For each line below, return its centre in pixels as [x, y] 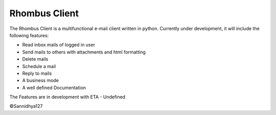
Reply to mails [37, 73]
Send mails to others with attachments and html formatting [84, 52]
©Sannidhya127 [26, 106]
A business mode [40, 80]
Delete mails [35, 59]
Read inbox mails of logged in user [59, 45]
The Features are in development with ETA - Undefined [67, 97]
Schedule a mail [39, 66]
